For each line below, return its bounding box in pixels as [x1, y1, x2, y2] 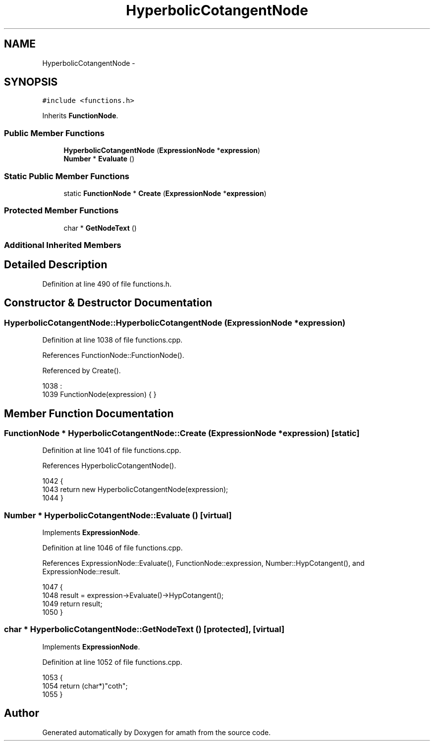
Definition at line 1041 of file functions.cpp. [42, 446, 181, 455]
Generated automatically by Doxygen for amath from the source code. [42, 728, 271, 737]
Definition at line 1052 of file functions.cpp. [42, 657, 182, 666]
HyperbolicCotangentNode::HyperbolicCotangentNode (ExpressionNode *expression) [4, 317, 346, 328]
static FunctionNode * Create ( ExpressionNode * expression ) [63, 189, 267, 198]
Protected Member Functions [4, 205, 119, 216]
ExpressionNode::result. [42, 567, 120, 576]
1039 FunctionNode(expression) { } [42, 390, 157, 399]
